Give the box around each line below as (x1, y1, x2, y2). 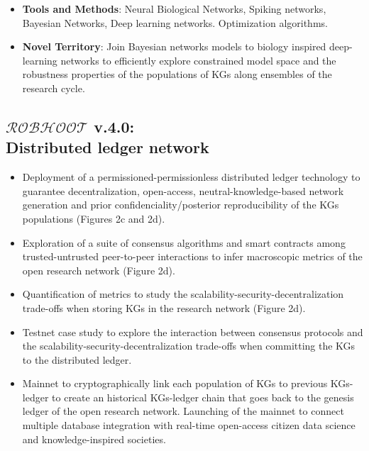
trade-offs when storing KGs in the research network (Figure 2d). (22, 300, 306, 315)
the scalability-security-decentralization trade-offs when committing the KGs (22, 338, 356, 353)
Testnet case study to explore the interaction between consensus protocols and (22, 324, 363, 339)
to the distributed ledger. (22, 352, 132, 367)
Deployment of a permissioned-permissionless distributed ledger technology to (22, 169, 360, 184)
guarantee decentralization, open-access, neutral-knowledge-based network (22, 183, 344, 198)
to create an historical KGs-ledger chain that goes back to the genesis (52, 389, 354, 404)
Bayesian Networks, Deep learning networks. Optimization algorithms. (22, 15, 328, 30)
